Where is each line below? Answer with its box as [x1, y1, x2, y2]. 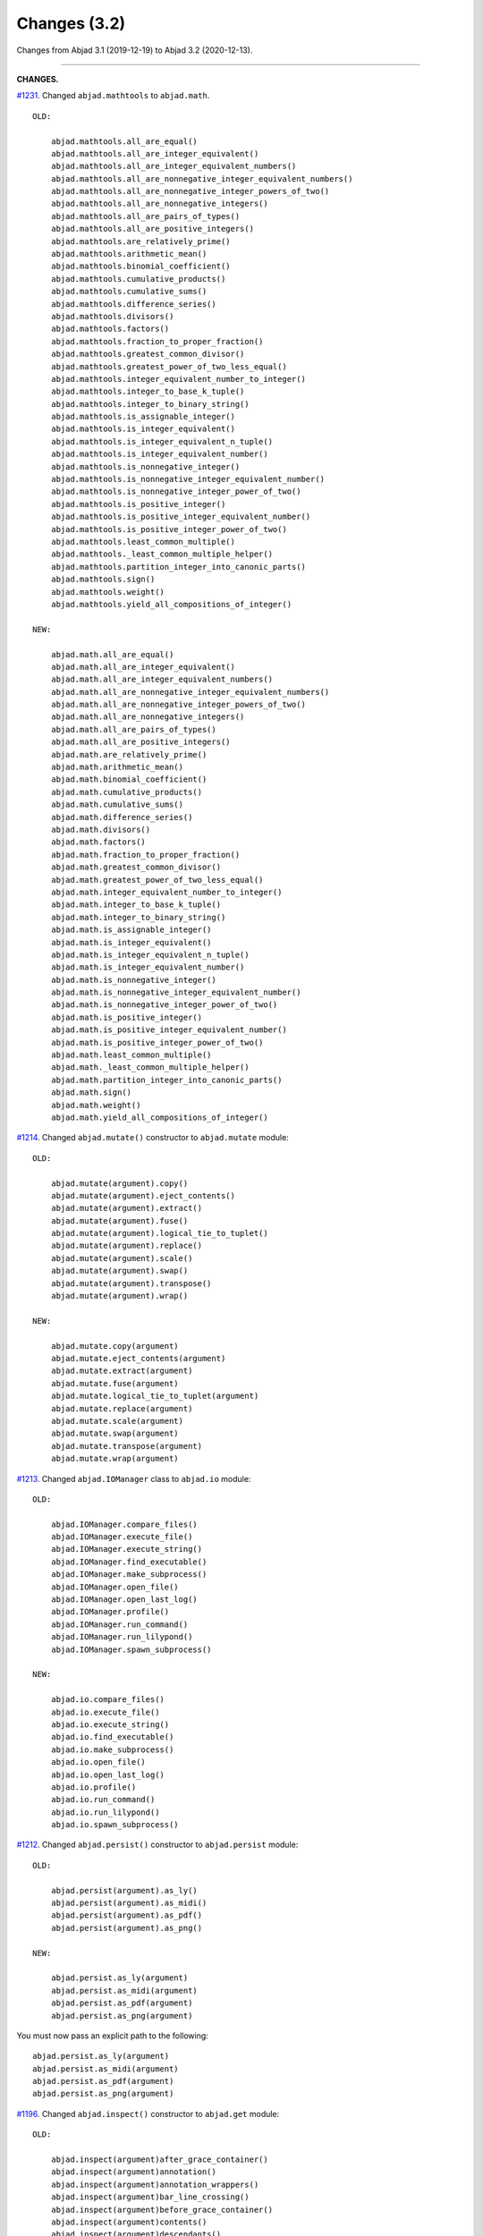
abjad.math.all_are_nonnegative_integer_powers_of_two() [50, 699, 306, 710]
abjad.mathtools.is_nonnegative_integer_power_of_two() [50, 487, 301, 496]
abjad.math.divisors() [50, 824, 151, 834]
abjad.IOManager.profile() [50, 1606, 170, 1617]
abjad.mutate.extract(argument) [50, 1366, 193, 1376]
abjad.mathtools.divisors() [50, 311, 174, 321]
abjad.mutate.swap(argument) [50, 1428, 179, 1439]
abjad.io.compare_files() [50, 1695, 165, 1705]
